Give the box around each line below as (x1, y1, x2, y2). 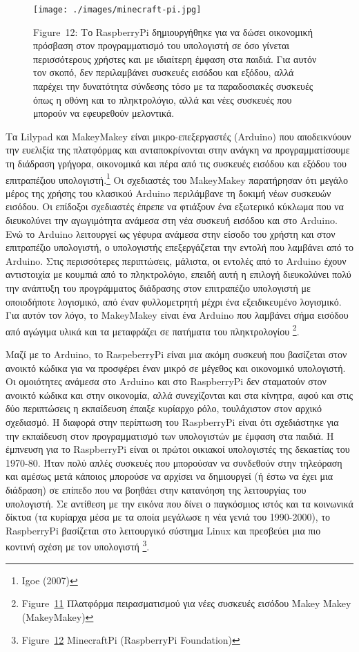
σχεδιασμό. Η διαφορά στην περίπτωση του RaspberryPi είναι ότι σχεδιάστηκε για (6, 415, 339, 429)
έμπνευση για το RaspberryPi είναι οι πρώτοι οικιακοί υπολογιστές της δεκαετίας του (6, 442, 350, 456)
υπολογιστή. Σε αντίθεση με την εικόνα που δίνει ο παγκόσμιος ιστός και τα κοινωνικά (6, 496, 353, 510)
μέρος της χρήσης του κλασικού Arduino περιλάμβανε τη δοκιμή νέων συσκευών (6, 185, 331, 200)
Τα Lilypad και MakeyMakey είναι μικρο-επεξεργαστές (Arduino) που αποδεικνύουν (6, 129, 351, 143)
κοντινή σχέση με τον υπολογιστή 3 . (6, 537, 150, 553)
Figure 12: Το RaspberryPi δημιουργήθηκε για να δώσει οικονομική (33, 24, 313, 39)
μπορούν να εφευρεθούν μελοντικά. (33, 106, 175, 120)
